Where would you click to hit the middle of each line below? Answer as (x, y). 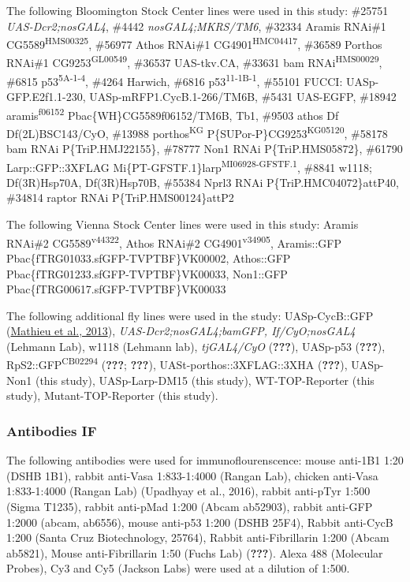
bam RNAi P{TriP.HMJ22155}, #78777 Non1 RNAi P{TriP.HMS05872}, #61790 (205, 149)
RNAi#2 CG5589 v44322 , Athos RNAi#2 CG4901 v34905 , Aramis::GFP (174, 241)
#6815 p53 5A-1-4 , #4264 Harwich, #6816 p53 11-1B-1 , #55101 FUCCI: (175, 80)
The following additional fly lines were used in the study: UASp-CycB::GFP (190, 315)
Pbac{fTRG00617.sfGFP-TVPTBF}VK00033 (116, 289)
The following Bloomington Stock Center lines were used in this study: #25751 (198, 10)
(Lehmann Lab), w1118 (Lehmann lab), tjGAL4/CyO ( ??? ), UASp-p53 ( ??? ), (196, 346)
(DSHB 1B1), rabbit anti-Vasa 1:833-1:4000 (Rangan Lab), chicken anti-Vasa (192, 475)
